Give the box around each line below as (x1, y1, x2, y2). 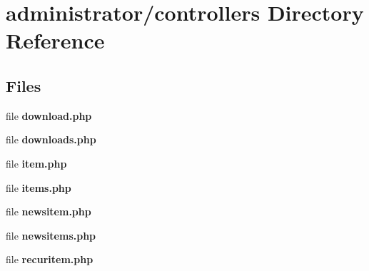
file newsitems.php (6, 227, 96, 242)
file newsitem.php (6, 204, 91, 219)
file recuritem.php (6, 252, 93, 267)
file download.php (6, 108, 92, 123)
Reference (6, 26, 105, 55)
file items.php (6, 180, 71, 195)
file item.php (6, 155, 67, 170)
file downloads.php (6, 132, 96, 147)
